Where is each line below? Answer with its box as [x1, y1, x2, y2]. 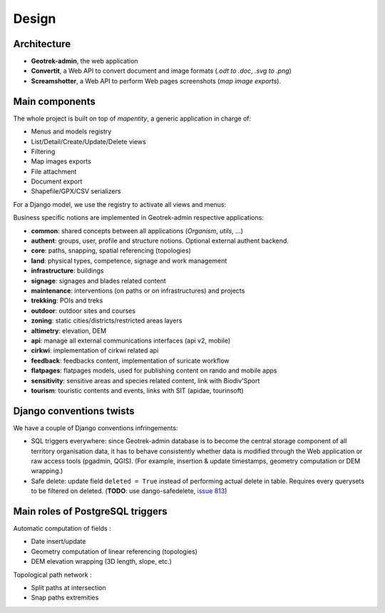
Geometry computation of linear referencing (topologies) [31, 547, 197, 556]
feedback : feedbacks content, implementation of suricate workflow [31, 356, 230, 365]
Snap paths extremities [31, 593, 99, 602]
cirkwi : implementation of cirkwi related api [31, 346, 159, 355]
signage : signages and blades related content [31, 276, 167, 285]
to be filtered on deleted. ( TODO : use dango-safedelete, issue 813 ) [31, 487, 227, 495]
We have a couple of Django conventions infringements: [13, 423, 178, 432]
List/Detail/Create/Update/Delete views [31, 137, 146, 146]
